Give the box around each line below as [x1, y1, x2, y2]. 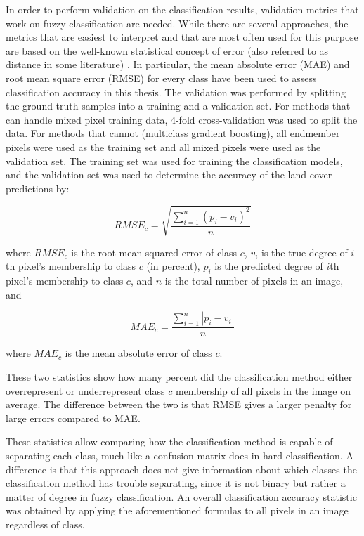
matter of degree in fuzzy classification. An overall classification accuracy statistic [6, 489, 357, 504]
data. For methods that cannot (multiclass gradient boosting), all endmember [6, 126, 340, 140]
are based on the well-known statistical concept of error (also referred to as [6, 43, 329, 58]
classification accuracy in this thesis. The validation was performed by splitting [6, 84, 346, 99]
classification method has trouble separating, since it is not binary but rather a [6, 476, 346, 490]
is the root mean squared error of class [71, 244, 238, 259]
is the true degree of [261, 244, 348, 259]
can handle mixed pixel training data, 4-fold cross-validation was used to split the [6, 112, 358, 126]
